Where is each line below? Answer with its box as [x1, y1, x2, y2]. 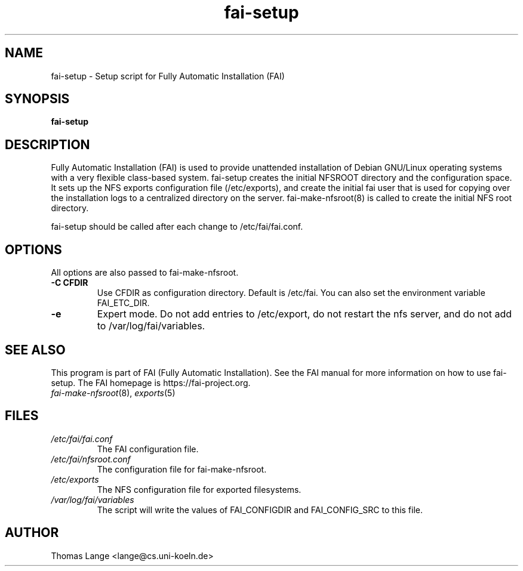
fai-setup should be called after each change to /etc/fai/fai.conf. [51, 221, 303, 232]
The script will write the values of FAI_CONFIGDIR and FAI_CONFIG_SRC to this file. [97, 504, 423, 515]
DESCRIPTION [5, 137, 90, 152]
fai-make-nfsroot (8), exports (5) [51, 387, 176, 398]
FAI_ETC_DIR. [97, 298, 150, 308]
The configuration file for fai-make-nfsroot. [97, 464, 267, 474]
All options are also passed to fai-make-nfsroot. [51, 267, 239, 278]
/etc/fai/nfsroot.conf [51, 453, 131, 464]
